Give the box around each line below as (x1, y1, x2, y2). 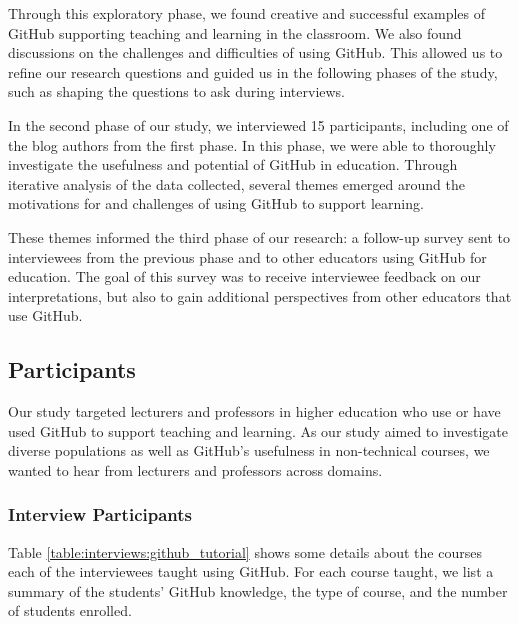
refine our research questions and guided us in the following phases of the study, (8, 61, 498, 82)
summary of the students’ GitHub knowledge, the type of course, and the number (8, 580, 508, 601)
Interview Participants (8, 502, 192, 527)
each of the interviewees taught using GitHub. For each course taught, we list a (8, 561, 494, 582)
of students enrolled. (8, 600, 132, 621)
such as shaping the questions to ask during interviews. (8, 81, 346, 102)
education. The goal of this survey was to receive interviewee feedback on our (8, 266, 481, 287)
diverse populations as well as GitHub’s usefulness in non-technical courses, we (8, 440, 490, 461)
